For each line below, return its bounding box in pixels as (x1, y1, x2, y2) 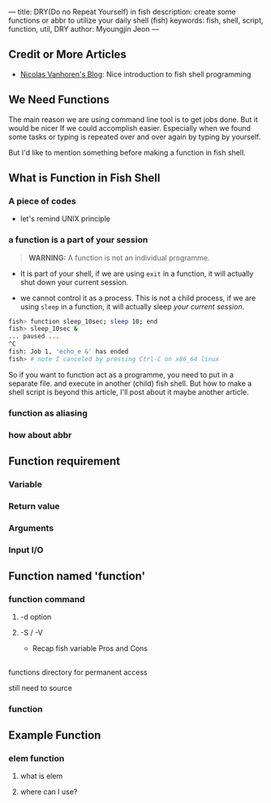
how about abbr (8, 429, 72, 440)
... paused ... (8, 333, 60, 341)
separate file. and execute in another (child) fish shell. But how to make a (8, 378, 252, 388)
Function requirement (8, 455, 120, 469)
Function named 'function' (8, 570, 146, 583)
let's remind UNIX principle (19, 214, 111, 224)
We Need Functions (8, 93, 110, 107)
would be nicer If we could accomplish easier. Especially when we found (8, 123, 252, 133)
